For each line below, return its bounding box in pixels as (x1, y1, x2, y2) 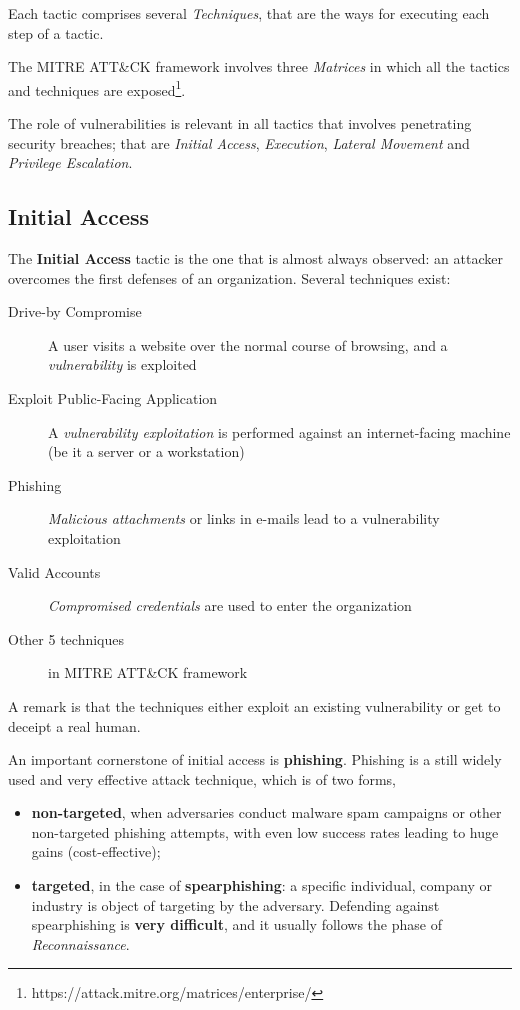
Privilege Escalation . (8, 152, 133, 173)
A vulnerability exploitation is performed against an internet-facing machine (48, 421, 511, 442)
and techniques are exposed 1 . (8, 76, 186, 100)
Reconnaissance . (31, 933, 130, 954)
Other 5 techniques (8, 628, 125, 649)
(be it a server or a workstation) (48, 441, 245, 462)
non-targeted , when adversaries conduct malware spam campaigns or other (31, 802, 502, 823)
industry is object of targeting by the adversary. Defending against (31, 894, 440, 915)
